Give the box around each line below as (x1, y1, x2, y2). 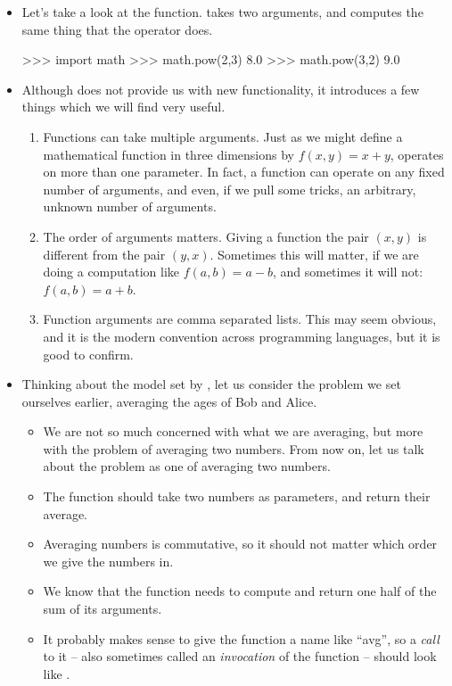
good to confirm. (43, 344, 134, 363)
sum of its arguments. (43, 599, 162, 618)
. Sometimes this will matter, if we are (210, 244, 419, 263)
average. (43, 504, 88, 523)
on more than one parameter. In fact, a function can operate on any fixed (43, 162, 445, 181)
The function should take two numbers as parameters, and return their (43, 487, 431, 506)
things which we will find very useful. (21, 97, 226, 116)
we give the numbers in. (43, 551, 174, 570)
